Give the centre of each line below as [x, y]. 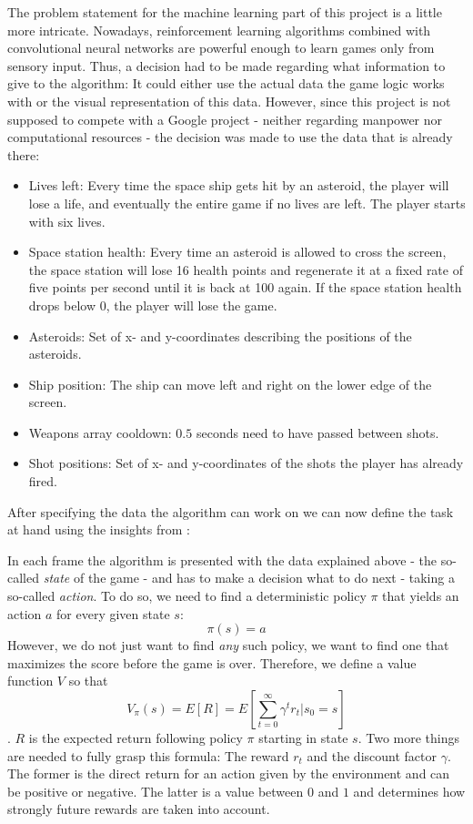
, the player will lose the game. [191, 305]
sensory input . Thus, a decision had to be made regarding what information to [226, 65]
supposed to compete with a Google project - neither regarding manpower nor [225, 119]
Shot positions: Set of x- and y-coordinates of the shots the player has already [246, 463]
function [30, 681]
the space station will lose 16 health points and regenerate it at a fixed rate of [246, 269]
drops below [62, 305]
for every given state [113, 613]
